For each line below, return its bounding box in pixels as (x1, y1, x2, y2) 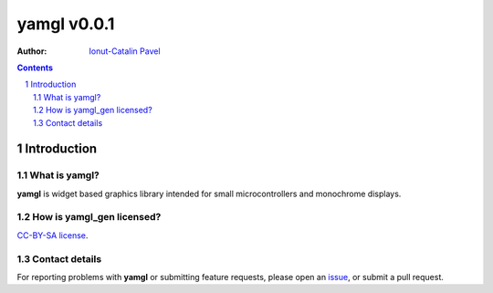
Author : (16, 46, 47, 57)
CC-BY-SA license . (16, 229, 89, 241)
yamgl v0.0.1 (16, 14, 115, 34)
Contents (16, 62, 54, 73)
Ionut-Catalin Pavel (89, 46, 161, 57)
